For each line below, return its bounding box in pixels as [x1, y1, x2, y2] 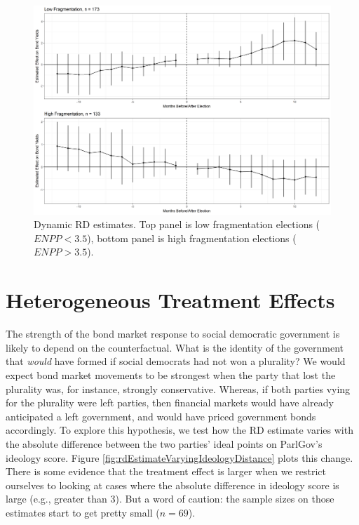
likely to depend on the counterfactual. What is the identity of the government [6, 340, 344, 354]
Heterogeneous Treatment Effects [6, 286, 335, 314]
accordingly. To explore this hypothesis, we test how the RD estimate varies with [6, 423, 353, 437]
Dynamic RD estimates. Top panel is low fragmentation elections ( [34, 217, 320, 232]
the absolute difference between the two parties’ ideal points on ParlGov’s [6, 436, 323, 451]
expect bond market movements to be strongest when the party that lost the [6, 367, 336, 382]
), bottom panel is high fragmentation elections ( [87, 230, 297, 245]
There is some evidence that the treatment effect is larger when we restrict [6, 464, 326, 479]
